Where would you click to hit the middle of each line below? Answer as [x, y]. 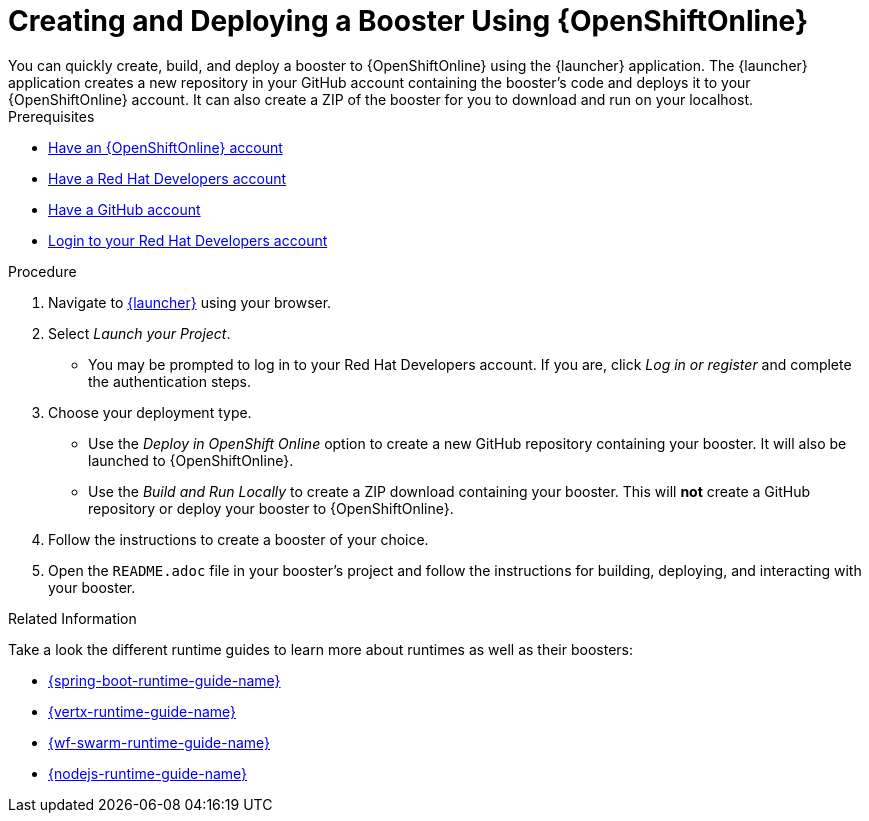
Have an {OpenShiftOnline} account [165, 147]
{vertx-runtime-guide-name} [142, 711]
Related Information [72, 618]
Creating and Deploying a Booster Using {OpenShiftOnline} [408, 21]
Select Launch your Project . [139, 333]
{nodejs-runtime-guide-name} [148, 773]
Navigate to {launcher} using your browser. [190, 302]
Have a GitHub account [124, 209]
